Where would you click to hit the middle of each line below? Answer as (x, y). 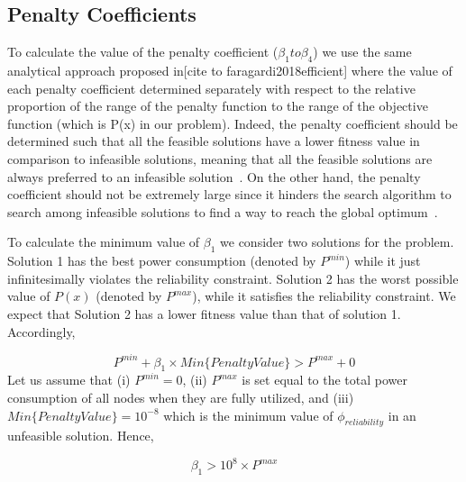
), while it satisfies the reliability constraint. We (324, 296)
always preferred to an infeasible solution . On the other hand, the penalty (214, 176)
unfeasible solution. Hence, (81, 436)
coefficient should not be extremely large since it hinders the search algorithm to (229, 194)
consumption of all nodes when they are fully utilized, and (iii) (181, 397)
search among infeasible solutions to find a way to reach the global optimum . (223, 211)
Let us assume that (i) (69, 380)
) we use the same (362, 52)
